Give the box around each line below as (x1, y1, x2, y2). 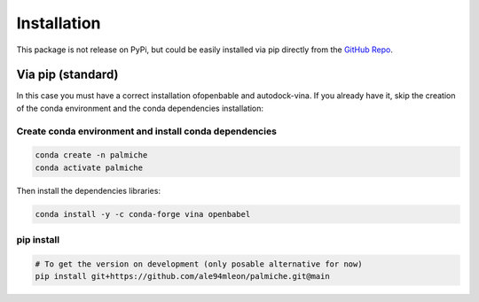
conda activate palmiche (35, 162, 144, 173)
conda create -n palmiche (35, 151, 148, 160)
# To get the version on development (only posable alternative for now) (35, 259, 363, 269)
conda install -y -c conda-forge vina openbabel (35, 209, 251, 219)
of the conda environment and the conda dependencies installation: (16, 103, 264, 113)
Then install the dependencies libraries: (16, 185, 161, 196)
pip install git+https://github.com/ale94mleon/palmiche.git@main (35, 271, 330, 282)
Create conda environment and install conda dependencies (16, 125, 277, 137)
